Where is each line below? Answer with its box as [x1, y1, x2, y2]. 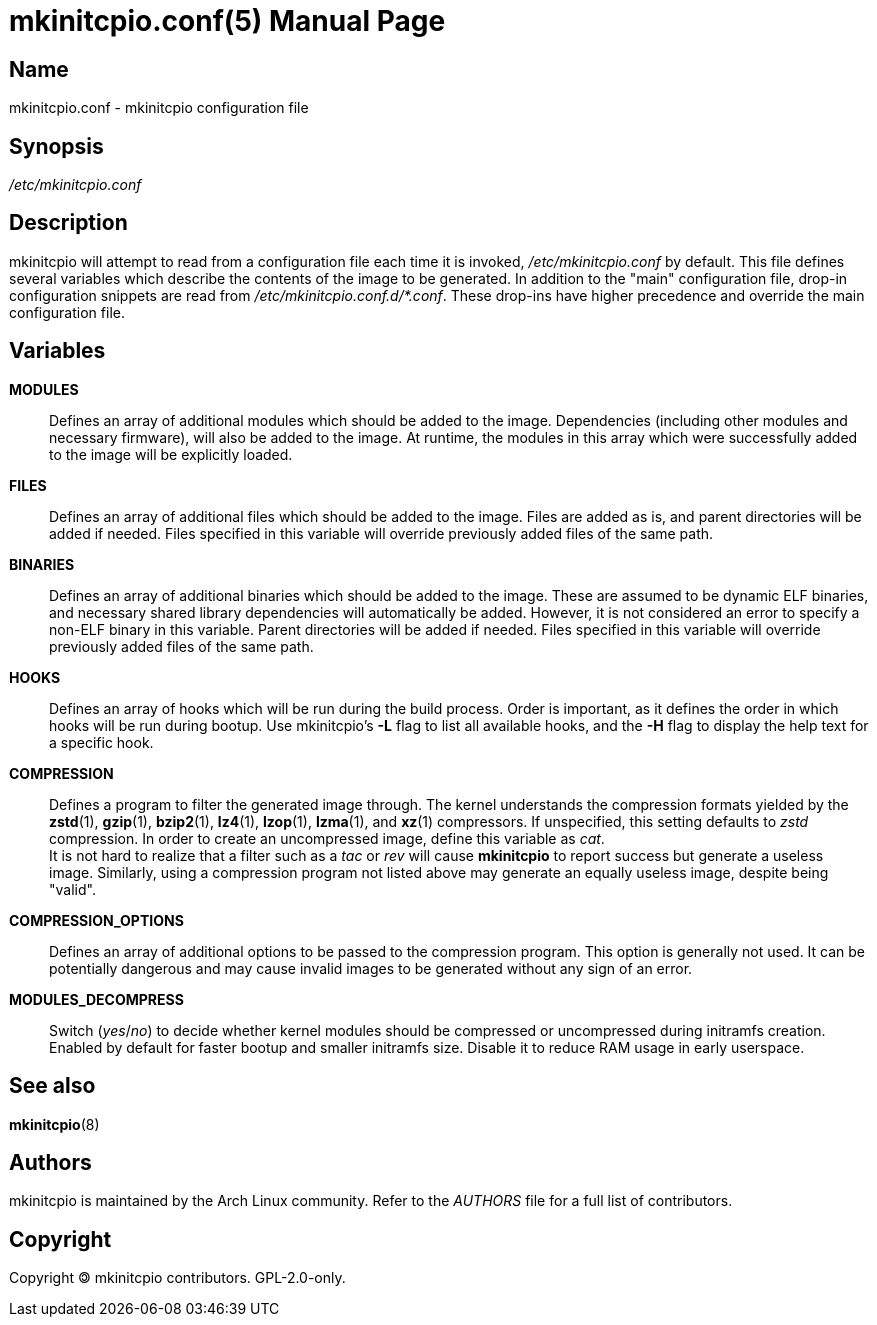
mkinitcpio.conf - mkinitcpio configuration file [9, 99, 309, 117]
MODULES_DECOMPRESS [9, 990, 184, 1008]
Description [9, 210, 128, 236]
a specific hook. [49, 733, 154, 751]
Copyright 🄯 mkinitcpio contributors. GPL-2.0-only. [9, 1269, 346, 1287]
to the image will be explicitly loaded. [49, 445, 293, 463]
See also [9, 1073, 96, 1099]
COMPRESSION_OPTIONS [9, 911, 184, 929]
